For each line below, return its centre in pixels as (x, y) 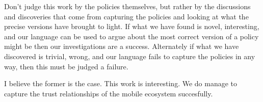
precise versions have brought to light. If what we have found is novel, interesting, (132, 26)
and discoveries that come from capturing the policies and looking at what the (126, 16)
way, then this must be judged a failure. (66, 66)
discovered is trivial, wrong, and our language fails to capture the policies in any (130, 56)
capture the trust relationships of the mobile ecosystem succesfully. (109, 93)
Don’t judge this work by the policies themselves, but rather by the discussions (127, 6)
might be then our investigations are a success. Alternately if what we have (122, 46)
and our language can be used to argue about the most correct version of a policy (131, 36)
